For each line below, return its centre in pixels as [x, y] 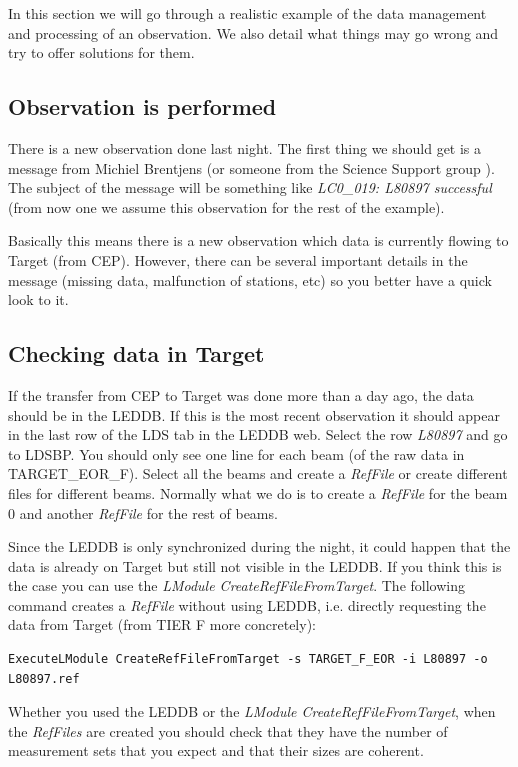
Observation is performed [142, 106]
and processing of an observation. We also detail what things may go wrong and [253, 32]
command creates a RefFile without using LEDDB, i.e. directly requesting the [247, 604]
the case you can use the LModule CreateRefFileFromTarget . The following [236, 585]
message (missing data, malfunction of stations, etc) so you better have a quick [250, 279]
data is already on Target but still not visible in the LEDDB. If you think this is [255, 565]
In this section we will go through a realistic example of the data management [247, 13]
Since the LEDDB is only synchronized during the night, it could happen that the [259, 546]
